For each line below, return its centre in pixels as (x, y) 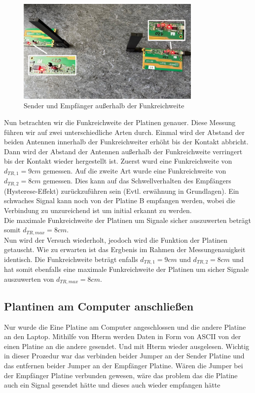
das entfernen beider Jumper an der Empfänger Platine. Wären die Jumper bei (124, 365)
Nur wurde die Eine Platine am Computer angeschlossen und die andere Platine (125, 327)
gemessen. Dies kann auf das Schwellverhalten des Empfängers (137, 181)
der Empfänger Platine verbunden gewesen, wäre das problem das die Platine (121, 375)
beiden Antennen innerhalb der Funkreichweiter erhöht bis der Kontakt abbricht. (126, 142)
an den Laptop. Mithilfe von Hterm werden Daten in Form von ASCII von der (123, 336)
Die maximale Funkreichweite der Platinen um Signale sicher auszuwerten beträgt (128, 220)
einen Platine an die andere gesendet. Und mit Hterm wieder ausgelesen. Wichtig (127, 346)
